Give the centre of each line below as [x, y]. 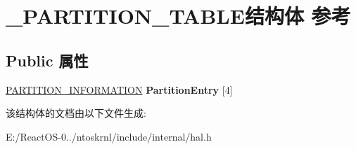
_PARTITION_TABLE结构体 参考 [178, 16]
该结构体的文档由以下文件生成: [76, 113]
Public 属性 [47, 60]
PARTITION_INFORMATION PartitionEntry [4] [119, 89]
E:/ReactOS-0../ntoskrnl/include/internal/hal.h [109, 136]
